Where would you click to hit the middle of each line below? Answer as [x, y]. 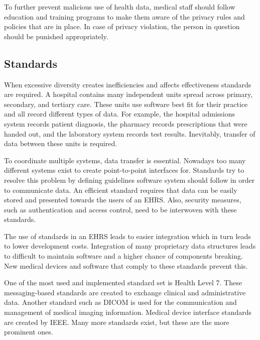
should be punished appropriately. [56, 36]
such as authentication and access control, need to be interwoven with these [120, 209]
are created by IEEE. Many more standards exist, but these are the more [117, 322]
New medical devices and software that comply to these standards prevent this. [126, 265]
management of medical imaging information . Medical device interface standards [128, 312]
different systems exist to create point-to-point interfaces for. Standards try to [124, 170]
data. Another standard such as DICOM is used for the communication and [120, 302]
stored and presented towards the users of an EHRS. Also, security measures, [123, 200]
